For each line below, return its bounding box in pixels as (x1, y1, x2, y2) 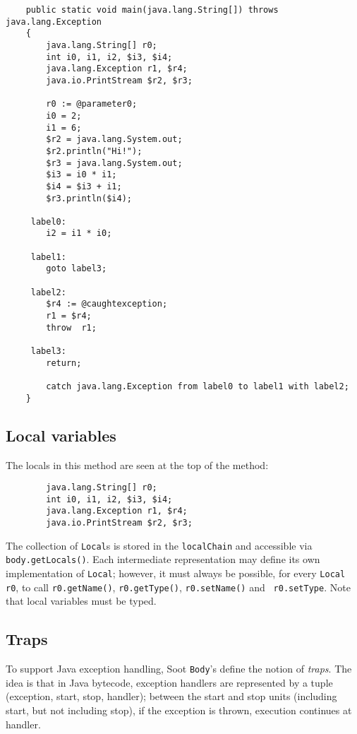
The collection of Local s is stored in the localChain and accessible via (6, 538, 313, 552)
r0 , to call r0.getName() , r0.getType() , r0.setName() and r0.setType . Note (6, 579, 351, 594)
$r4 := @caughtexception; (46, 299, 168, 309)
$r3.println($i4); (46, 193, 132, 203)
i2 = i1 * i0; (46, 228, 112, 239)
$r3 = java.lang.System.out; (46, 158, 183, 168)
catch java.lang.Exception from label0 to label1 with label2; (46, 381, 349, 391)
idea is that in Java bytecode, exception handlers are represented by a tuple (6, 675, 333, 689)
